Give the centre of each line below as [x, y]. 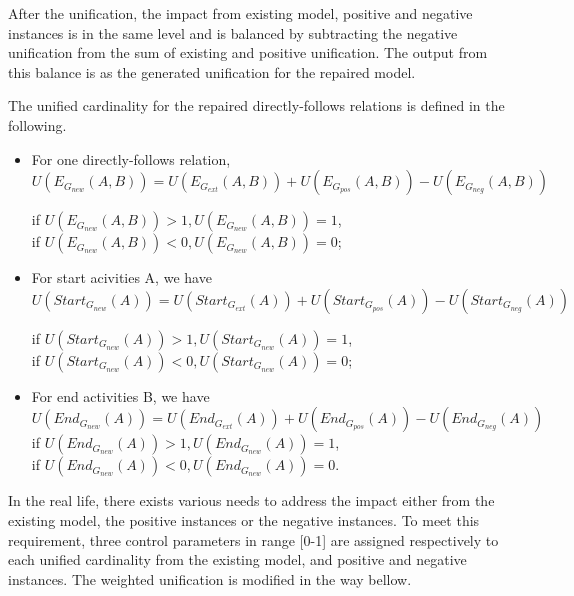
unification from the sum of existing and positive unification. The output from [248, 52]
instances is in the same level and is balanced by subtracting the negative [233, 32]
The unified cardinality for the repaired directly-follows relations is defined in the [256, 105]
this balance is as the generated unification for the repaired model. [212, 71]
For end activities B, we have [120, 395]
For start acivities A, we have [121, 277]
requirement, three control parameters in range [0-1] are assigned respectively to [253, 539]
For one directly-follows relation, [131, 158]
